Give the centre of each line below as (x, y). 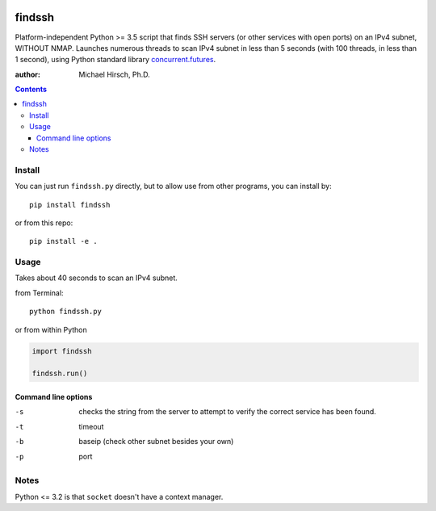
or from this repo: (44, 223)
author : (27, 74)
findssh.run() (60, 374)
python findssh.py (66, 312)
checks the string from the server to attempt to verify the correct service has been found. (228, 412)
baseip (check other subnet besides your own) (156, 442)
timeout (91, 426)
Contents (31, 90)
